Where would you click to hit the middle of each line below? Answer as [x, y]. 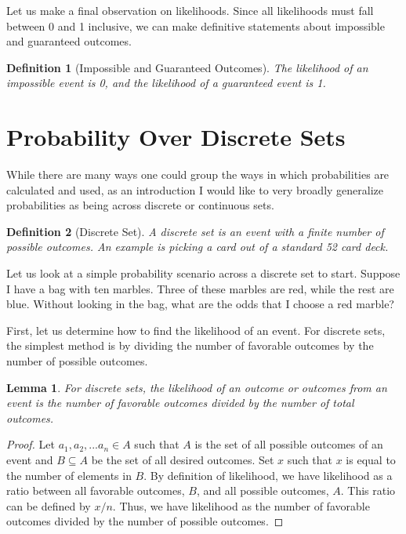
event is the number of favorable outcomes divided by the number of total [180, 403]
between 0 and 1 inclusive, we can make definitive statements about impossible [196, 25]
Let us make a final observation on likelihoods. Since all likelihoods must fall [190, 10]
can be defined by [49, 505]
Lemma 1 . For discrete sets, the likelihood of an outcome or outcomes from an [197, 387]
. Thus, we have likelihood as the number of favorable [241, 505]
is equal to [371, 460]
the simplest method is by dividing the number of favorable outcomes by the [190, 345]
